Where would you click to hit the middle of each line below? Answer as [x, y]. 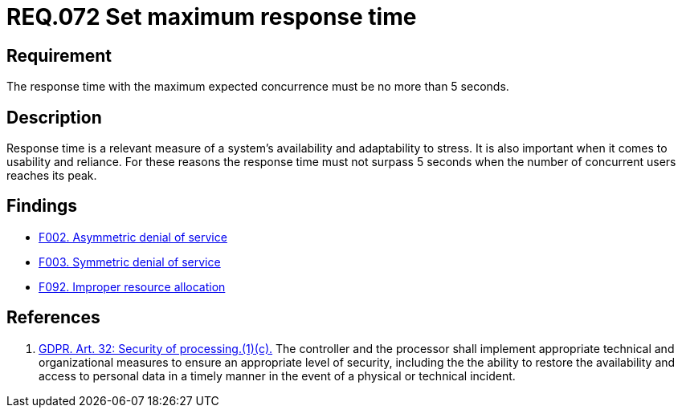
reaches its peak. [52, 176]
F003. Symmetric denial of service [130, 262]
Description [54, 117]
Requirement [59, 55]
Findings [42, 206]
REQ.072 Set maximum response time [212, 17]
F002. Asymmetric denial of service [133, 237]
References [53, 318]
